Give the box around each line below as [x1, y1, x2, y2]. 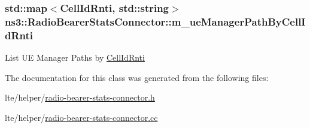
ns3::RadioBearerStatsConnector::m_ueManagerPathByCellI [5, 14, 306, 29]
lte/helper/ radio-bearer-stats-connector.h [5, 91, 155, 104]
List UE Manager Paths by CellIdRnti [5, 51, 145, 64]
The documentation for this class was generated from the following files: [5, 71, 269, 83]
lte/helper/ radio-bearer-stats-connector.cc [5, 111, 158, 123]
